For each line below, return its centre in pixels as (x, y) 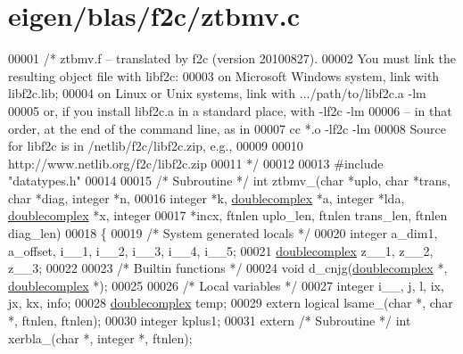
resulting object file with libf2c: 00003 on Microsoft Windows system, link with (224, 75)
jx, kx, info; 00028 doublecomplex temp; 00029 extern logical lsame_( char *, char (231, 303)
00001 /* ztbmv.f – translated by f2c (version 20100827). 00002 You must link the (232, 58)
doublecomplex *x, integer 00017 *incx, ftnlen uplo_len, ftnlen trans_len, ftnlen (228, 215)
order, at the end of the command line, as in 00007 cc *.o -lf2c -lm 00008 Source (227, 128)
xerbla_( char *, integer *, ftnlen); (100, 338)
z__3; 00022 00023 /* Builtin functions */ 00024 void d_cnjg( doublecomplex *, (228, 268)
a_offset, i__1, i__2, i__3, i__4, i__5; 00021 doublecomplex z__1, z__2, (221, 250)
